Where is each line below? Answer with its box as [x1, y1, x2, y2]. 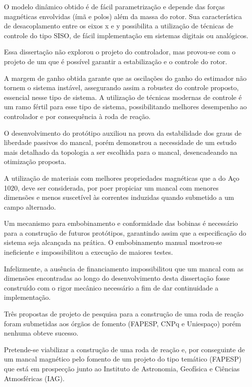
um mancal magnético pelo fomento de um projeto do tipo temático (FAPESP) [4, 354, 242, 364]
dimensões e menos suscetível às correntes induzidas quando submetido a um [4, 192, 234, 202]
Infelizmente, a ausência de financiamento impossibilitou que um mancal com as [4, 263, 244, 273]
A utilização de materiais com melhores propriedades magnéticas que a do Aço [4, 172, 240, 183]
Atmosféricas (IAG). [4, 373, 65, 383]
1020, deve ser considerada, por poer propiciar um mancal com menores [4, 182, 219, 193]
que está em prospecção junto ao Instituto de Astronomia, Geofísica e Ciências [4, 363, 240, 373]
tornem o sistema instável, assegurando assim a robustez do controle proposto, [4, 82, 239, 93]
